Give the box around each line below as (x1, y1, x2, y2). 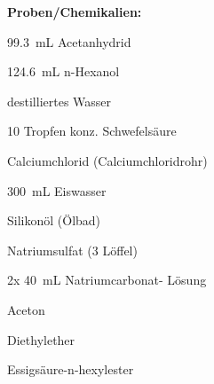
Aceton (7, 300, 45, 318)
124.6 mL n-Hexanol (7, 62, 120, 81)
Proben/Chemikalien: (7, 3, 142, 20)
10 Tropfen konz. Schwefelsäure (7, 121, 177, 140)
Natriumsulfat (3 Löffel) (7, 240, 138, 259)
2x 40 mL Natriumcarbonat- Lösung (7, 270, 207, 289)
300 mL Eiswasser (7, 181, 107, 200)
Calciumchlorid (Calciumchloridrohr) (7, 151, 208, 169)
